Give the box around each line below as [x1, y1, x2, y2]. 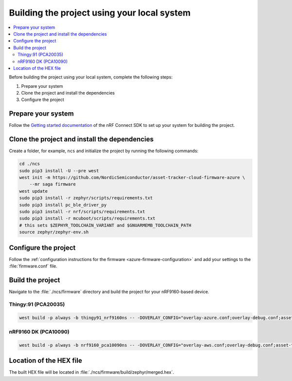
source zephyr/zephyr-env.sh [19, 229, 89, 235]
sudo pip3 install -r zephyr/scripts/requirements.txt [19, 195, 153, 201]
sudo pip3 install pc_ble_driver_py [19, 202, 107, 207]
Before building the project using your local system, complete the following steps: [9, 74, 173, 80]
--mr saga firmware [29, 181, 76, 187]
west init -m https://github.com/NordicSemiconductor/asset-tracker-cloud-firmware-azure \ [19, 175, 245, 180]
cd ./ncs [19, 161, 40, 167]
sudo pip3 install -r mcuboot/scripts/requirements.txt [19, 216, 156, 221]
